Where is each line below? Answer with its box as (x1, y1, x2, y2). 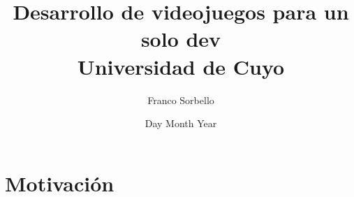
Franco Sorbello (147, 92, 214, 107)
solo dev (140, 24, 221, 53)
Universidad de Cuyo (77, 52, 285, 80)
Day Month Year (145, 116, 217, 131)
